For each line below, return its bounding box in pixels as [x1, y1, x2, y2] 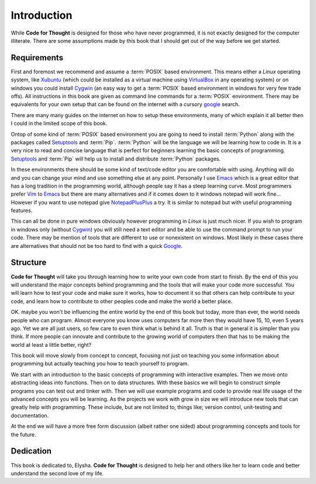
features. [11, 207, 33, 214]
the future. [11, 431, 36, 438]
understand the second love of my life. [11, 469, 104, 477]
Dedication [11, 446, 52, 456]
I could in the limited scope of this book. [11, 120, 108, 127]
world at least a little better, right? [11, 341, 92, 348]
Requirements [11, 53, 64, 63]
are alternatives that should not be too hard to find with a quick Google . [11, 242, 183, 249]
